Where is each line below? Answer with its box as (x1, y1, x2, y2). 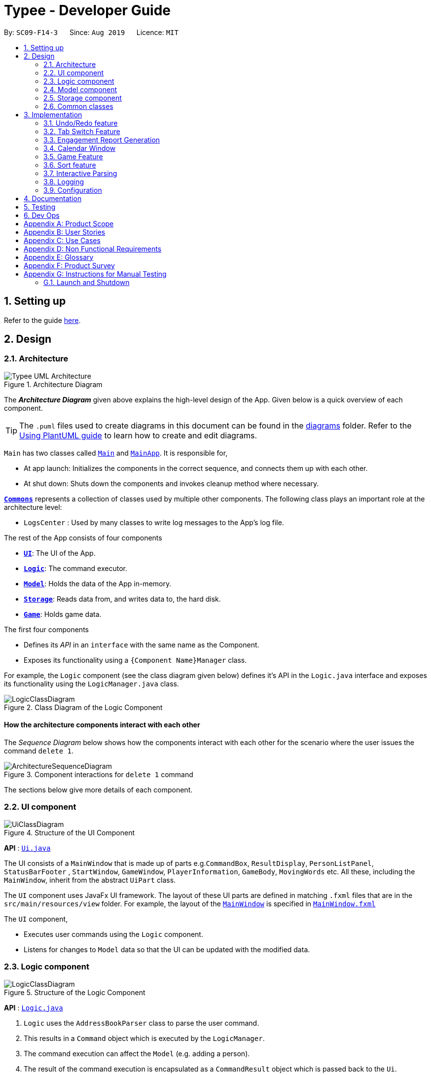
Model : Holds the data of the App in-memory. (24, 579, 172, 588)
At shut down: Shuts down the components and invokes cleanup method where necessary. (24, 479, 319, 488)
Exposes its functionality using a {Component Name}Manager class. (24, 655, 247, 664)
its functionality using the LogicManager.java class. (4, 679, 179, 688)
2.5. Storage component (43, 93, 122, 102)
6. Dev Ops (24, 211, 60, 219)
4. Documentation (24, 194, 82, 203)
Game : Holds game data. (24, 609, 102, 618)
